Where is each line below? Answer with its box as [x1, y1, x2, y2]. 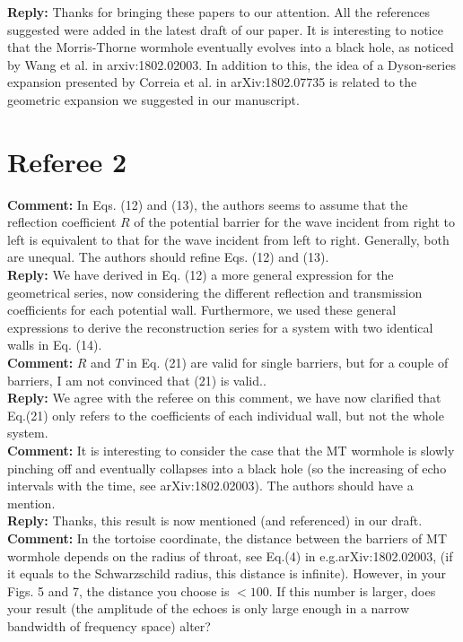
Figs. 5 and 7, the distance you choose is [7, 581, 230, 600]
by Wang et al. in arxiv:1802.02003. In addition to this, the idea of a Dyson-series [7, 55, 456, 74]
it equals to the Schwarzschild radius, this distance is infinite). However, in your [7, 564, 447, 583]
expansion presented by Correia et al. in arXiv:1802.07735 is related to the [7, 73, 417, 91]
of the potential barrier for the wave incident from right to [134, 213, 455, 231]
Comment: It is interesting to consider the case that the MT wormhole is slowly [7, 441, 455, 459]
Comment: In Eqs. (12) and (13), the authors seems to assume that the [7, 195, 408, 213]
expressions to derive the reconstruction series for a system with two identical [7, 317, 433, 336]
